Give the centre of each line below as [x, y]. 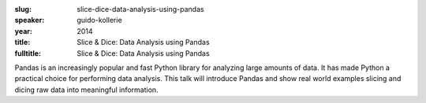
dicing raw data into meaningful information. [86, 90]
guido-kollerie [99, 20]
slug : [23, 9]
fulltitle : [28, 53]
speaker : [30, 20]
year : [24, 31]
